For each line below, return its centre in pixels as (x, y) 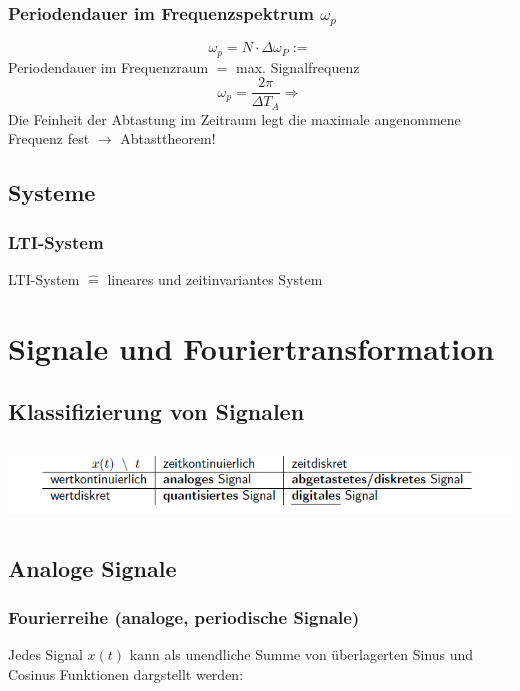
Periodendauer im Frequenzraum (108, 66)
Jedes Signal (45, 654)
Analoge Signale (92, 567)
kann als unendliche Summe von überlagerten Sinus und (301, 654)
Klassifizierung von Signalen (156, 411)
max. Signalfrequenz (298, 66)
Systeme (52, 192)
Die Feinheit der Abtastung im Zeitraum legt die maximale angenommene (234, 118)
